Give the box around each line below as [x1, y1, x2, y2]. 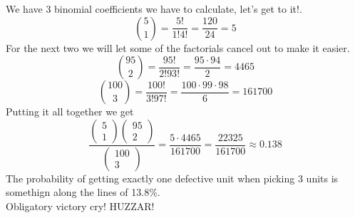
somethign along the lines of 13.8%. [6, 185, 160, 199]
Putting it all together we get [6, 104, 134, 119]
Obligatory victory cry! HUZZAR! [6, 198, 155, 213]
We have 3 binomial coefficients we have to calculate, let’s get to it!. [6, 1, 302, 16]
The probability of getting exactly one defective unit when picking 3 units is [6, 170, 339, 185]
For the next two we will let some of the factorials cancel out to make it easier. [6, 40, 350, 55]
